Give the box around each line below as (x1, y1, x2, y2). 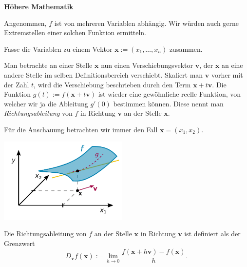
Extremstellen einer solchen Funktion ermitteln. (4, 27, 146, 38)
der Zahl (4, 79, 29, 89)
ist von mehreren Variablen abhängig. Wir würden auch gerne (54, 18, 239, 28)
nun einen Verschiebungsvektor (101, 60, 193, 70)
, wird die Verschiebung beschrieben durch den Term (34, 79, 191, 89)
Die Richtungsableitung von (4, 228, 87, 239)
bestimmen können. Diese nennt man (113, 98, 224, 108)
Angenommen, (4, 18, 47, 28)
